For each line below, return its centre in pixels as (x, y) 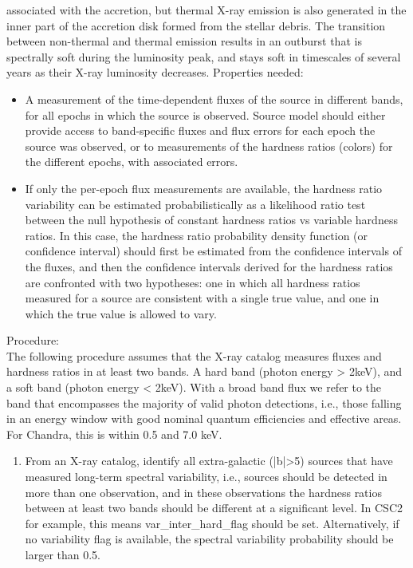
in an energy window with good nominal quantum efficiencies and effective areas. (204, 418)
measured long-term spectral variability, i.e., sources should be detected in (206, 477)
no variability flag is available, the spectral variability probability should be (209, 539)
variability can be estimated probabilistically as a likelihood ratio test (195, 204)
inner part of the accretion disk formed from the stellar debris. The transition (196, 25)
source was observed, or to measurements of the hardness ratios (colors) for (209, 146)
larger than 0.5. (63, 554)
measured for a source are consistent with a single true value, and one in (202, 298)
